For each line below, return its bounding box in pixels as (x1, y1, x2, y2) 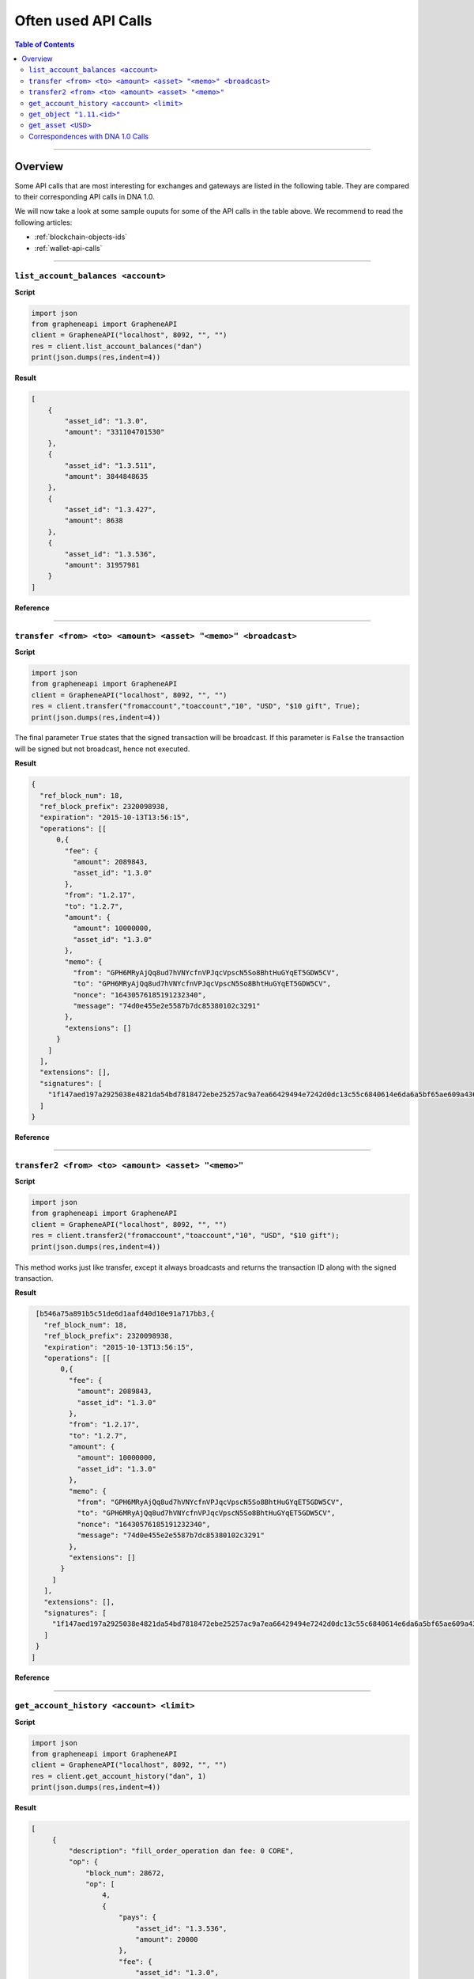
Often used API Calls (14, 12, 152, 29)
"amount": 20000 (135, 1935, 198, 1944)
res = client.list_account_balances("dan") (31, 341, 203, 351)
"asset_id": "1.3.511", (64, 461, 157, 470)
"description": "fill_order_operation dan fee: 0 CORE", (68, 1846, 294, 1856)
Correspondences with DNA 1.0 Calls (28, 131, 149, 141)
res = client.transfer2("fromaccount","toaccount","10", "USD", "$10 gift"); (31, 1231, 340, 1240)
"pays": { (118, 1913, 157, 1922)
